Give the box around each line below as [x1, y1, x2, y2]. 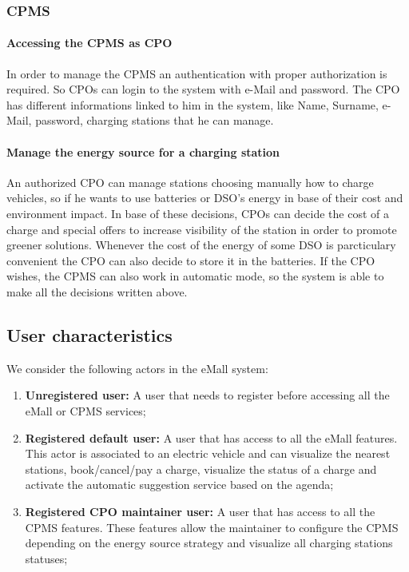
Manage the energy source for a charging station [6, 143, 280, 160]
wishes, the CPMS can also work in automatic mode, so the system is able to [6, 268, 384, 284]
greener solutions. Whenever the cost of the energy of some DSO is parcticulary [6, 236, 396, 253]
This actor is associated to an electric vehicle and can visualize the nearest [25, 445, 391, 462]
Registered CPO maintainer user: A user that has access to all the [25, 502, 375, 519]
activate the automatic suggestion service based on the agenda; [25, 476, 334, 493]
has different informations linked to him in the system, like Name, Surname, [6, 96, 379, 113]
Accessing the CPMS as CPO [6, 34, 173, 51]
